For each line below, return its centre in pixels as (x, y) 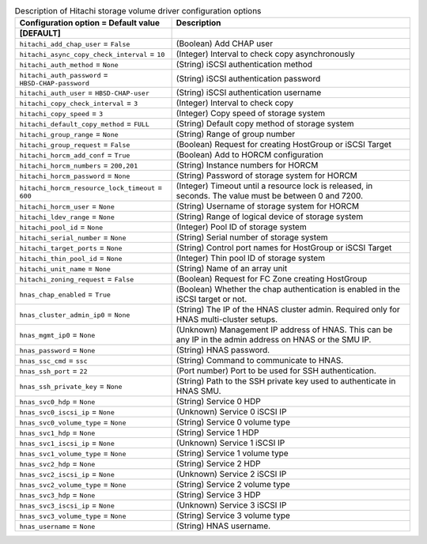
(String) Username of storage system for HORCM (268, 206)
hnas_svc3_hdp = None (57, 495)
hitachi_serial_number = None (73, 237)
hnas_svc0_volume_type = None (73, 422)
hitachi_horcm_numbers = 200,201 (79, 165)
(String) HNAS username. (223, 526)
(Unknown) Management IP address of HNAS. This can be (284, 330)
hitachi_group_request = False (75, 145)
